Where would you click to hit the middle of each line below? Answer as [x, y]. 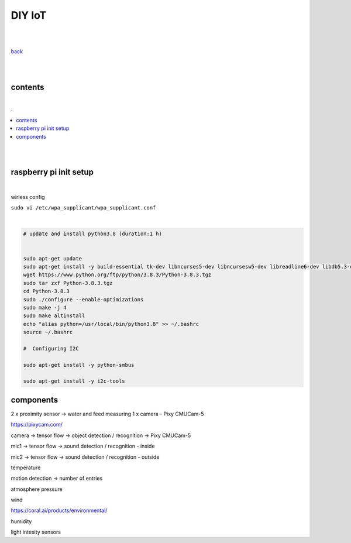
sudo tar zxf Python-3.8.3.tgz [68, 283]
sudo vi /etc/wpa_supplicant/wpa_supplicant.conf [83, 208]
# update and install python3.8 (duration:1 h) [92, 234]
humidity [21, 521]
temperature [26, 468]
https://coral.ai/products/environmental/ [59, 511]
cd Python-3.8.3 [47, 291]
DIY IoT [29, 15]
